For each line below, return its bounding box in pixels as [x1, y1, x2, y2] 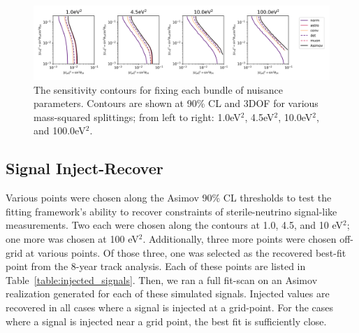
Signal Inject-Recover [6, 157, 163, 179]
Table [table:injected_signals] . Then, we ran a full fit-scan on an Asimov [6, 272, 318, 287]
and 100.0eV [34, 123, 86, 138]
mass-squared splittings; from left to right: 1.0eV [34, 109, 241, 124]
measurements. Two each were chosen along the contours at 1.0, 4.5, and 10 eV [6, 218, 343, 232]
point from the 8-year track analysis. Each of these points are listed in [6, 259, 306, 274]
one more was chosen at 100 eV [6, 231, 139, 246]
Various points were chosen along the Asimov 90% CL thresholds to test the [6, 190, 332, 205]
